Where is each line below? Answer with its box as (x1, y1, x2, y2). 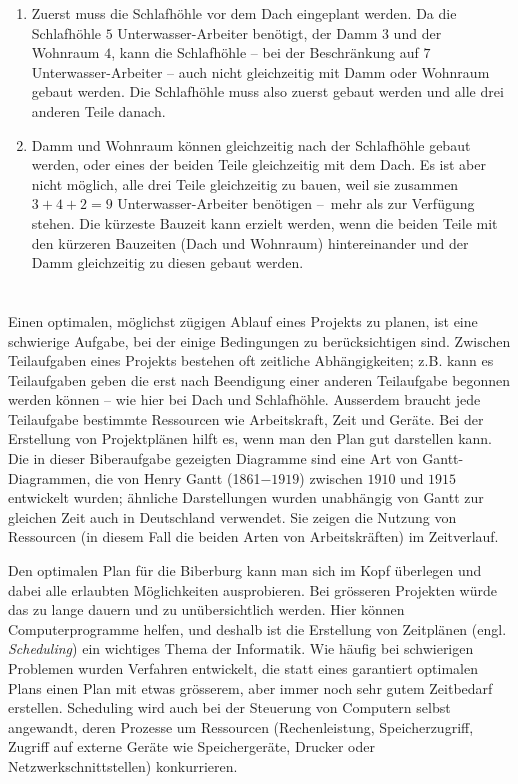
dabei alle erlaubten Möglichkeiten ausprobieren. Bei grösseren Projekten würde (8, 579, 497, 600)
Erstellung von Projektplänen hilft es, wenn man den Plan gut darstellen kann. (8, 428, 493, 449)
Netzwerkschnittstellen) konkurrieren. (8, 755, 238, 776)
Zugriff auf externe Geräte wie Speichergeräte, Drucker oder (8, 736, 375, 757)
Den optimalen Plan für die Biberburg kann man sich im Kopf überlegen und (8, 560, 482, 581)
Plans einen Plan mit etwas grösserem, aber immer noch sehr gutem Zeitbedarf (8, 677, 493, 698)
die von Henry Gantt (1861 (94, 467, 261, 488)
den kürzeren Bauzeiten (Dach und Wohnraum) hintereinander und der (31, 232, 469, 253)
